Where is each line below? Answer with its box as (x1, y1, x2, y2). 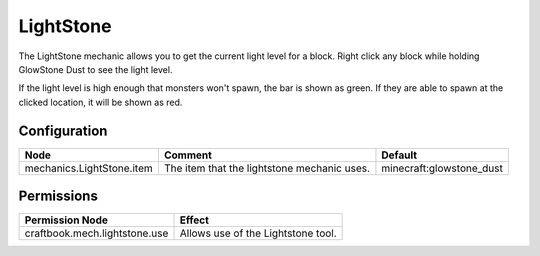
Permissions (18, 188, 99, 205)
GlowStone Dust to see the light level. (18, 63, 173, 75)
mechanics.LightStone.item (24, 161, 154, 175)
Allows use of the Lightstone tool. (179, 226, 337, 240)
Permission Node (24, 213, 109, 227)
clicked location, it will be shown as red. (18, 96, 183, 108)
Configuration (18, 122, 108, 139)
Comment (163, 148, 212, 162)
